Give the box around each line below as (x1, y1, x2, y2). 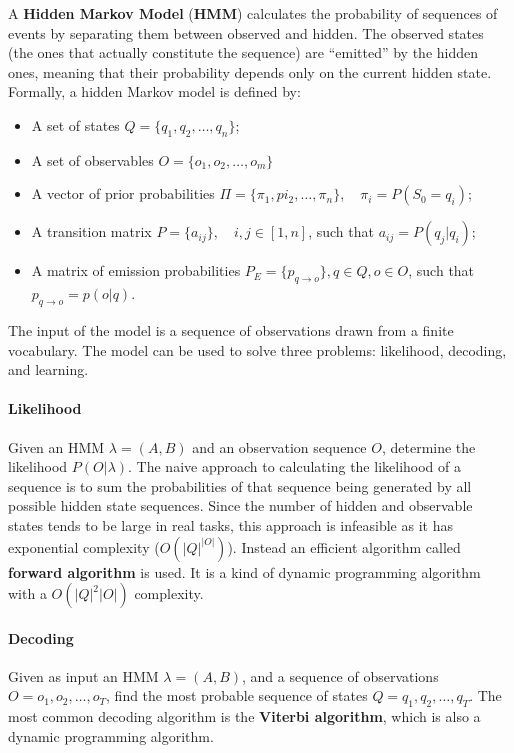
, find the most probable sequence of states (106, 685, 368, 706)
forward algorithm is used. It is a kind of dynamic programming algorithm (8, 561, 481, 582)
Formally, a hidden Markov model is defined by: (8, 81, 301, 102)
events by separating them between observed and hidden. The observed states (8, 22, 484, 43)
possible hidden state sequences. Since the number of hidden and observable (8, 495, 473, 516)
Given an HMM (8, 436, 105, 457)
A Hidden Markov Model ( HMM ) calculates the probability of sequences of (8, 3, 498, 23)
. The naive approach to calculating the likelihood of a (128, 456, 461, 477)
